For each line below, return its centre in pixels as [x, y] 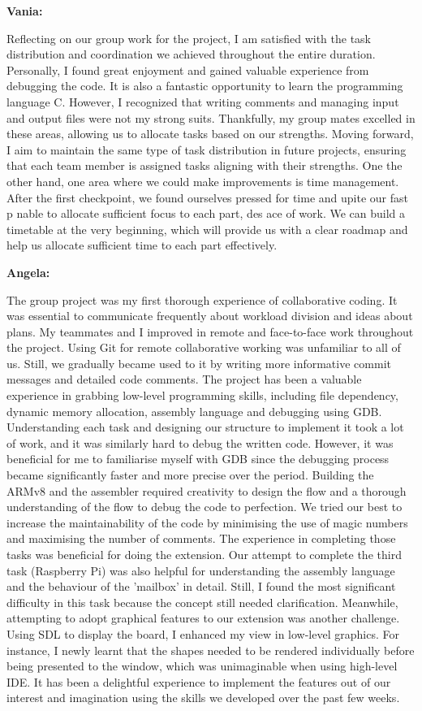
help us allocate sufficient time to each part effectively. [142, 245]
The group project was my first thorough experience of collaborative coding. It [202, 299]
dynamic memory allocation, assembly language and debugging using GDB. [194, 411]
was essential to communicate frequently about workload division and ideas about [210, 316]
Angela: [28, 272]
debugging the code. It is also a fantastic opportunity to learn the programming [205, 86]
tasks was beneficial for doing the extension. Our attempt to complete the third [204, 554]
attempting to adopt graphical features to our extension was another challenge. [203, 618]
